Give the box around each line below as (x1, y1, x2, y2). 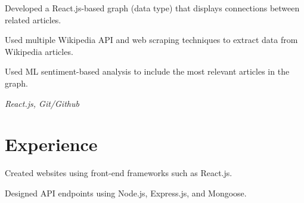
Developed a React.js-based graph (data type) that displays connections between (5, 2, 300, 14)
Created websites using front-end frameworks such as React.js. (5, 167, 232, 179)
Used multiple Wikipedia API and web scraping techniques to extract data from (5, 33, 298, 46)
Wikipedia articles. (5, 45, 73, 57)
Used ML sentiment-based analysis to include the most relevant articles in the (5, 65, 290, 78)
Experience (5, 132, 98, 156)
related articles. (5, 13, 61, 26)
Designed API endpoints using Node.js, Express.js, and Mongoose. (5, 186, 247, 199)
